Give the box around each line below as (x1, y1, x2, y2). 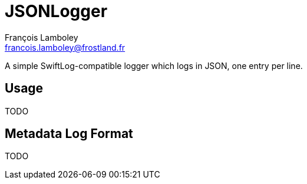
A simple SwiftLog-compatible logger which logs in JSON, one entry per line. (5, 60, 303, 71)
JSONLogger (5, 1, 108, 21)
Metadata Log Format (5, 126, 133, 142)
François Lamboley (5, 32, 78, 42)
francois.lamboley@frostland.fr (5, 42, 126, 52)
